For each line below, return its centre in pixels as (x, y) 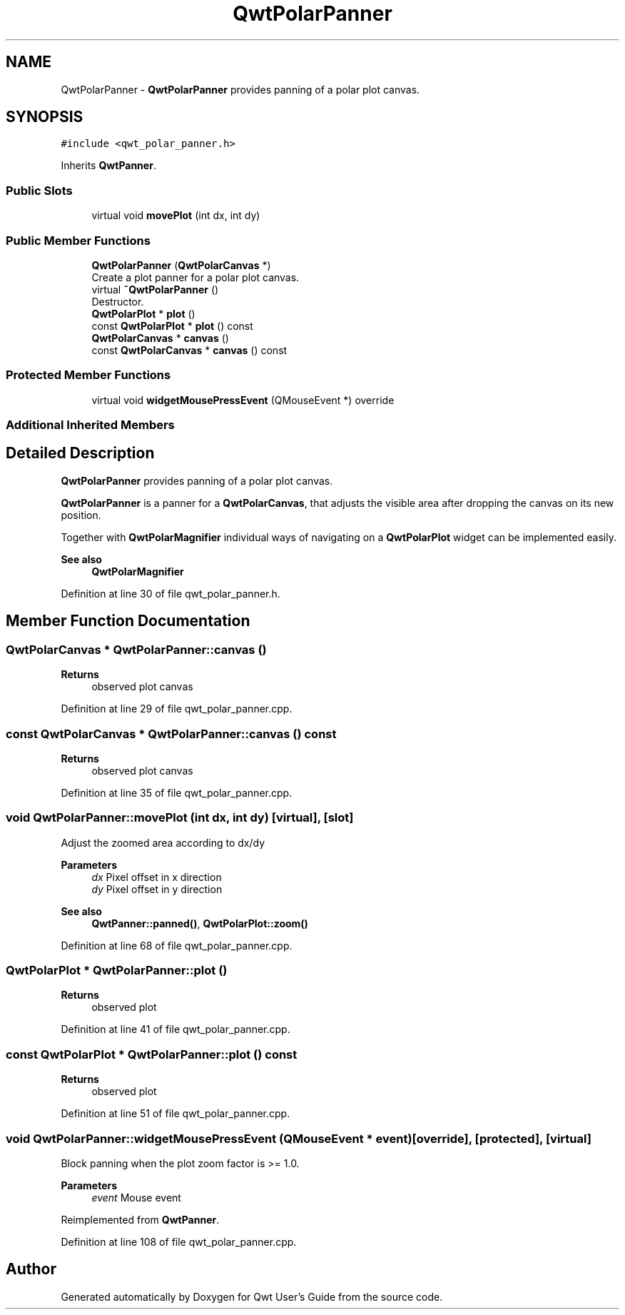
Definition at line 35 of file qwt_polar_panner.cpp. (177, 792)
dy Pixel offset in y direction (157, 889)
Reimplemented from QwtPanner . (140, 1219)
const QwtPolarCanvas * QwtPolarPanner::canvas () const (171, 734)
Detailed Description (80, 453)
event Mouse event (136, 1197)
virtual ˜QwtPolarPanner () (155, 289)
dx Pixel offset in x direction (157, 877)
